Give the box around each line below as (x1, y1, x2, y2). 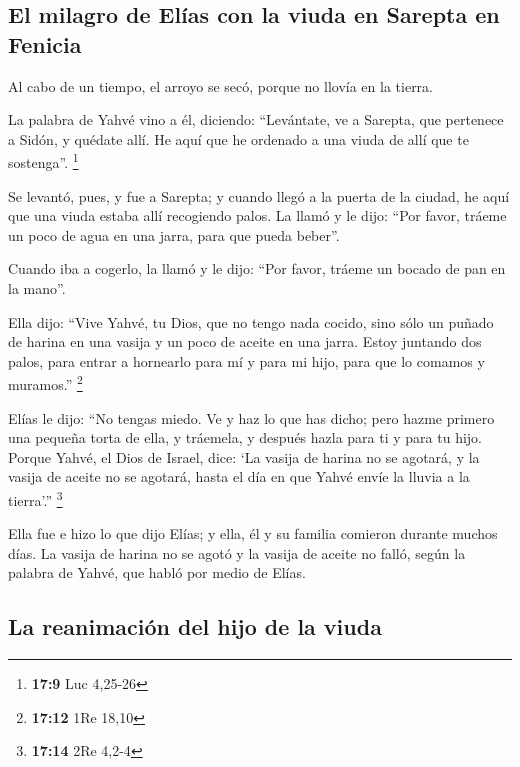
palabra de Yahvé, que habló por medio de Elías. (8, 562, 306, 583)
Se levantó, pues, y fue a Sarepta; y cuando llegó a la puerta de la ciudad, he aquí (8, 185, 510, 206)
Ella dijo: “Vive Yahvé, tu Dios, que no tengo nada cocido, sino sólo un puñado (8, 311, 494, 332)
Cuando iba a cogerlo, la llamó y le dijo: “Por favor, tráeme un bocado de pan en (8, 258, 506, 279)
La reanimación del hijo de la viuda (8, 611, 382, 642)
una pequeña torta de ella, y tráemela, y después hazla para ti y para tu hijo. (8, 427, 482, 448)
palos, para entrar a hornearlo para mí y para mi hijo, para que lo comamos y (8, 350, 485, 371)
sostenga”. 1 (8, 149, 79, 173)
